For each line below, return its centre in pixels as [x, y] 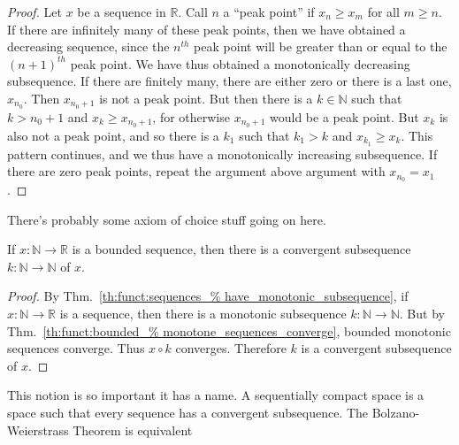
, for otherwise [191, 116]
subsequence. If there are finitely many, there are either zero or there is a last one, [229, 81]
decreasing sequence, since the [88, 46]
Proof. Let [34, 12]
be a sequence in [122, 12]
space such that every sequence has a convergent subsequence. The [188, 412]
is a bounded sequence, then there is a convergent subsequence [241, 249]
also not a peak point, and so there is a [113, 135]
